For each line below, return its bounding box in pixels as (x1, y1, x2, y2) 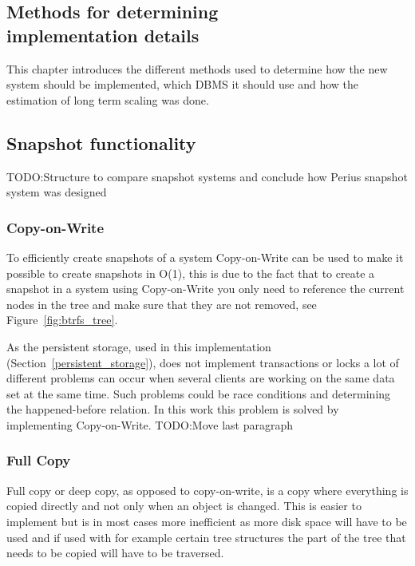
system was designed (6, 184, 107, 200)
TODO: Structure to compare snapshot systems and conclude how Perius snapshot (6, 168, 408, 184)
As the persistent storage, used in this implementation (6, 338, 271, 354)
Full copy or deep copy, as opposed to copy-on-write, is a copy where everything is (6, 481, 409, 498)
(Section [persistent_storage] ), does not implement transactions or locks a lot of (6, 354, 399, 370)
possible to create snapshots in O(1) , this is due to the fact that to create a (6, 264, 375, 281)
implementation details (6, 22, 200, 47)
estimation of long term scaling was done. (6, 91, 209, 108)
